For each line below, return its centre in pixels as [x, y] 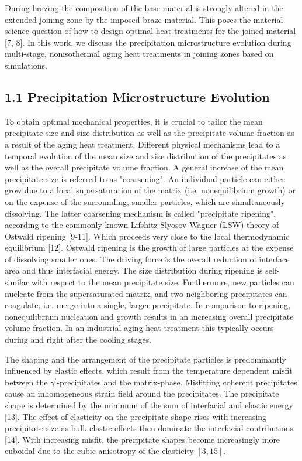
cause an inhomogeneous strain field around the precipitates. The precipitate [142, 393]
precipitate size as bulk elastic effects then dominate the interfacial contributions [149, 428]
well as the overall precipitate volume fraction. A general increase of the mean [144, 167]
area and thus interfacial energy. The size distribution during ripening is [134, 270]
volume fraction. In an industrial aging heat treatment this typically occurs [139, 328]
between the [26, 382]
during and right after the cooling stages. [78, 339]
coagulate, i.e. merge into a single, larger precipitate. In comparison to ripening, [148, 305]
